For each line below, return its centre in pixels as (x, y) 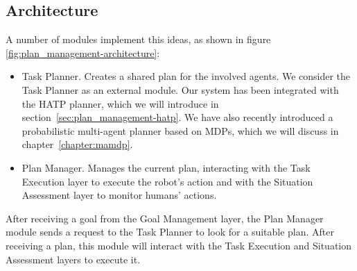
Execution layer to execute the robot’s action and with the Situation (167, 181)
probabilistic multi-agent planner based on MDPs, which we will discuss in (180, 130)
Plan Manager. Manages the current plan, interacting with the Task (166, 167)
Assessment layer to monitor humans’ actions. (119, 195)
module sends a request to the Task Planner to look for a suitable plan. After (170, 232)
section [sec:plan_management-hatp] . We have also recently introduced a (177, 117)
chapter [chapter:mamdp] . (77, 144)
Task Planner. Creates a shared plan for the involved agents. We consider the (186, 76)
